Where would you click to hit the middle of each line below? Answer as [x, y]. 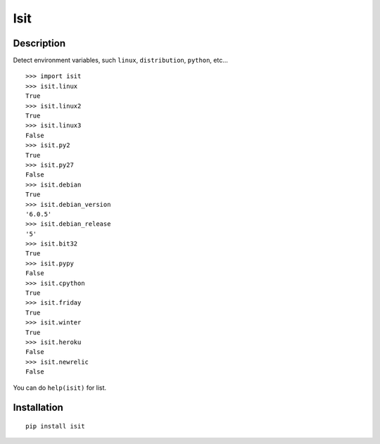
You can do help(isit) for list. [60, 388]
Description [39, 43]
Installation [38, 408]
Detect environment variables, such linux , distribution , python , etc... [121, 61]
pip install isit [55, 426]
